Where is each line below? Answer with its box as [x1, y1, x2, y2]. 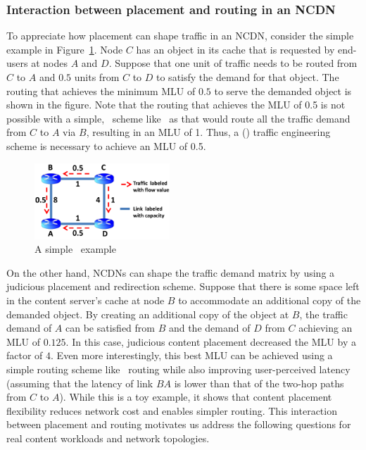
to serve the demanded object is [214, 83, 352, 98]
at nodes [31, 56, 68, 70]
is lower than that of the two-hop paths [174, 375, 344, 390]
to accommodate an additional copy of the [178, 292, 361, 307]
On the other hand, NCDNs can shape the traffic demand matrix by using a [6, 265, 335, 280]
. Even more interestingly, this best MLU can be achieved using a [51, 348, 333, 363]
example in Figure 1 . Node [6, 42, 123, 56]
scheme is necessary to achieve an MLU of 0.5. [6, 138, 206, 153]
